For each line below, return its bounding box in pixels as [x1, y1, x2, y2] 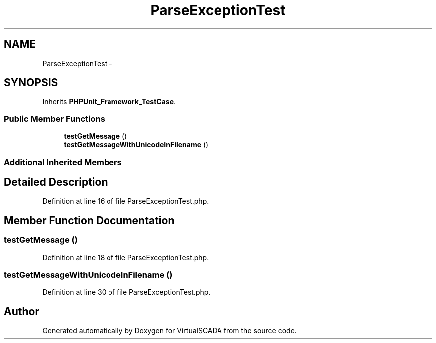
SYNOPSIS [4, 76, 58, 89]
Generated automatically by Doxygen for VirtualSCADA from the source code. [42, 326, 297, 335]
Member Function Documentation [4, 214, 175, 227]
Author [4, 305, 39, 318]
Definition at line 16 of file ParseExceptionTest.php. [42, 197, 209, 206]
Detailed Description [4, 175, 108, 188]
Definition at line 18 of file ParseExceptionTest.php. [42, 253, 209, 262]
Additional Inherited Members [4, 157, 122, 167]
